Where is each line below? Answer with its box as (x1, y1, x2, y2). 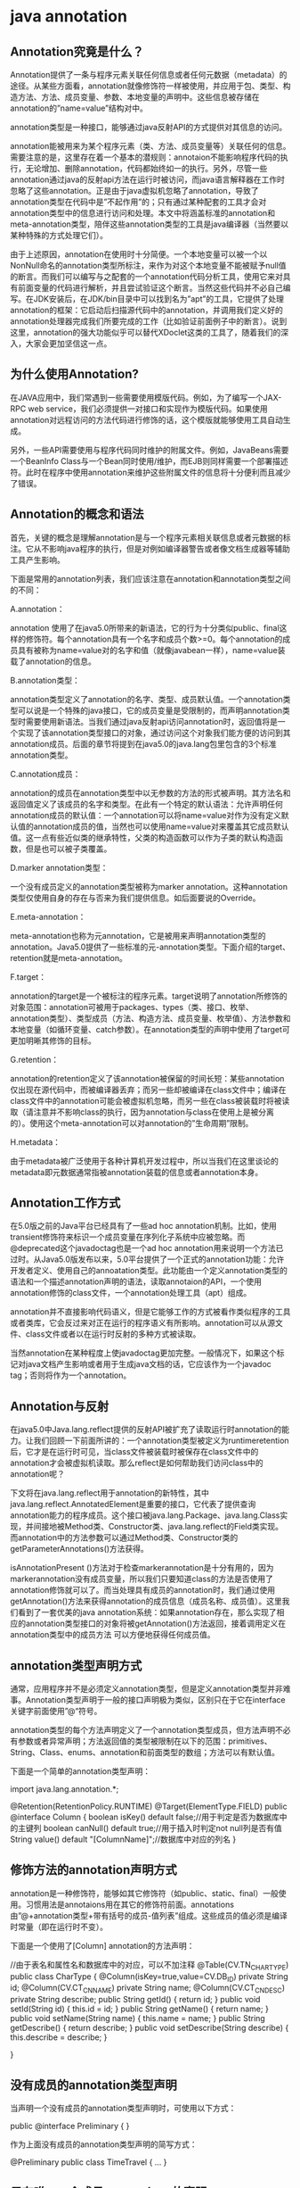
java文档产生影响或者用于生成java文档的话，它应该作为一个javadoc (25, 1359, 272, 1370)
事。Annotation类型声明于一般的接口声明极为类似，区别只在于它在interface (10, 1695, 286, 1705)
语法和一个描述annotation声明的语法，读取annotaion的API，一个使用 (10, 1276, 262, 1287)
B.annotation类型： (10, 675, 81, 685)
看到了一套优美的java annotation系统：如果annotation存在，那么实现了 (17, 1607, 277, 1618)
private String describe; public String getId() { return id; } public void (10, 1994, 261, 2005)
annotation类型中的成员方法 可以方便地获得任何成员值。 (10, 1629, 215, 1640)
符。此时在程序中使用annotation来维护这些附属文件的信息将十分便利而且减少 (10, 467, 291, 477)
